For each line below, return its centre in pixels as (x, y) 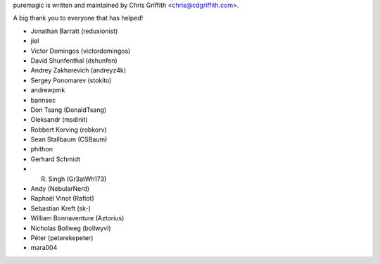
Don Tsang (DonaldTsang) (69, 110)
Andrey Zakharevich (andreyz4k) (78, 70)
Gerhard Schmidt (56, 159)
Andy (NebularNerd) (60, 189)
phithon (42, 149)
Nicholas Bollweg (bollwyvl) (71, 228)
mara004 (44, 248)
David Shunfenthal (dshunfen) (74, 61)
